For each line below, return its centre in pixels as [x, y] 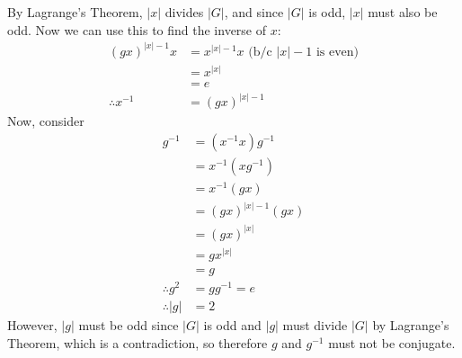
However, [32, 325]
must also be [403, 12]
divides [184, 12]
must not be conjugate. [392, 342]
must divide [315, 325]
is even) [338, 52]
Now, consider [46, 121]
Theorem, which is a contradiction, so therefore [138, 342]
